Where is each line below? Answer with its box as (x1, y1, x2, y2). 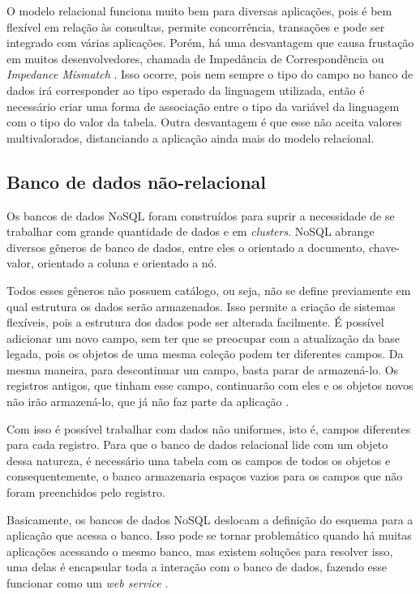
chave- (368, 238, 401, 255)
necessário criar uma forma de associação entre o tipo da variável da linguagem (6, 97, 400, 114)
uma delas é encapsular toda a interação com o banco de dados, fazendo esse (6, 558, 388, 575)
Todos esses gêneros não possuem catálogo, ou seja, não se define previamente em (6, 281, 411, 298)
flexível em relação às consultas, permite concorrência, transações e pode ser (6, 18, 385, 35)
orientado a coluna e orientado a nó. (37, 254, 217, 271)
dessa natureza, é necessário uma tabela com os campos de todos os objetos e (6, 451, 391, 468)
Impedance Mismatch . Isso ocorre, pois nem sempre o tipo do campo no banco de (6, 66, 414, 83)
